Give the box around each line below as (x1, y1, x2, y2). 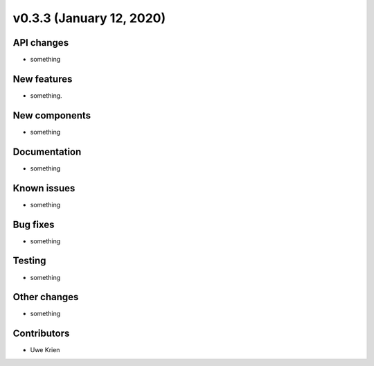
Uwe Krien (30, 346, 60, 354)
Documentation (12, 146, 82, 157)
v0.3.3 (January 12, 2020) (12, 10, 166, 26)
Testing (12, 255, 46, 267)
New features (12, 73, 73, 85)
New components (12, 110, 91, 121)
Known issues (12, 182, 75, 194)
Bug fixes (12, 218, 55, 230)
